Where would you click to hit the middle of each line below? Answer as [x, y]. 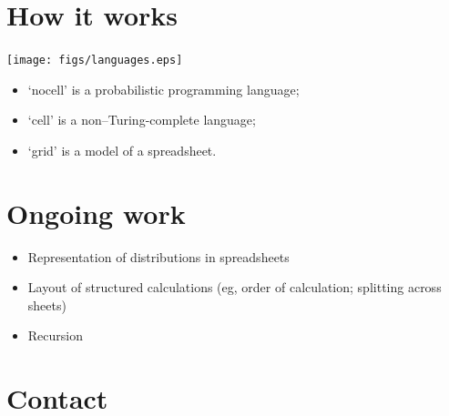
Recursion [55, 335]
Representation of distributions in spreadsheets [158, 256]
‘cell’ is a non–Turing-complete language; [142, 120]
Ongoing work [96, 213]
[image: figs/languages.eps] [95, 61]
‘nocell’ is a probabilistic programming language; [163, 89]
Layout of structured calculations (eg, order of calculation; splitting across [235, 287]
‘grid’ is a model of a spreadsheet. [122, 150]
